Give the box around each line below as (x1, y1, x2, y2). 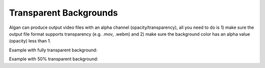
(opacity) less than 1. (9, 38, 51, 44)
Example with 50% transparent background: (9, 56, 98, 62)
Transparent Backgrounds (9, 7, 118, 18)
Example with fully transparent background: (9, 47, 98, 53)
